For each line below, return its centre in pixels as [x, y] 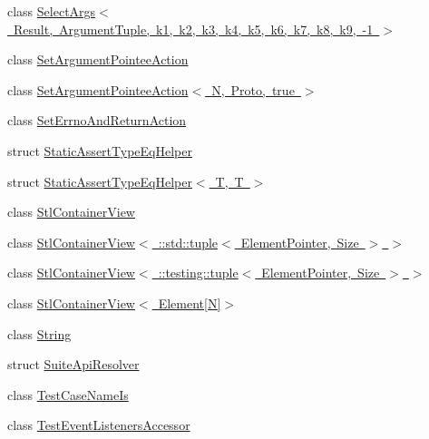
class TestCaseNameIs [68, 394]
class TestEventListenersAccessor [99, 425]
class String [39, 333]
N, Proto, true [253, 89]
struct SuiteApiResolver [73, 364]
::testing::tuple [198, 273]
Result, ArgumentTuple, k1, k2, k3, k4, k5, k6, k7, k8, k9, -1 [193, 29]
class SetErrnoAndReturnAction [97, 120]
